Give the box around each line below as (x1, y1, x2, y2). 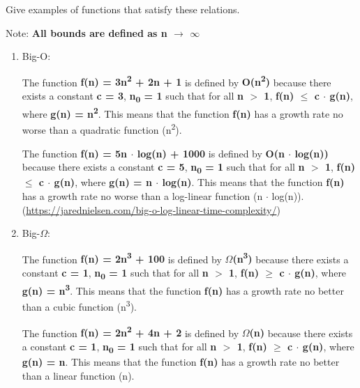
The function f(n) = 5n (22, 146, 128, 160)
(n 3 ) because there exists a (232, 249, 349, 266)
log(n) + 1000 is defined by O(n (137, 146, 285, 160)
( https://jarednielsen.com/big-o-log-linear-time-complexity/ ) (22, 202, 280, 217)
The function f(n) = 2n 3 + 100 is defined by (22, 249, 222, 266)
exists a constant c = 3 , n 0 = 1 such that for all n (22, 88, 243, 104)
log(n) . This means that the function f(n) (162, 175, 345, 189)
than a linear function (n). (22, 368, 135, 382)
